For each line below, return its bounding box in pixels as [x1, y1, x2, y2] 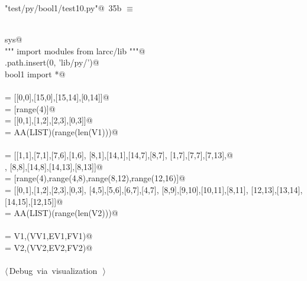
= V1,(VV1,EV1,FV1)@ [5, 230, 93, 242]
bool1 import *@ [5, 67, 66, 80]
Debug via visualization [9, 264, 98, 277]
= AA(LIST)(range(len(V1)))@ [5, 125, 118, 138]
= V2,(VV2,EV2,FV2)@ [5, 241, 93, 253]
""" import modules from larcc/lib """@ [5, 44, 146, 57]
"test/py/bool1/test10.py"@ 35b [5, 2, 122, 14]
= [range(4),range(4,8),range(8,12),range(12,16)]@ [5, 172, 186, 184]
